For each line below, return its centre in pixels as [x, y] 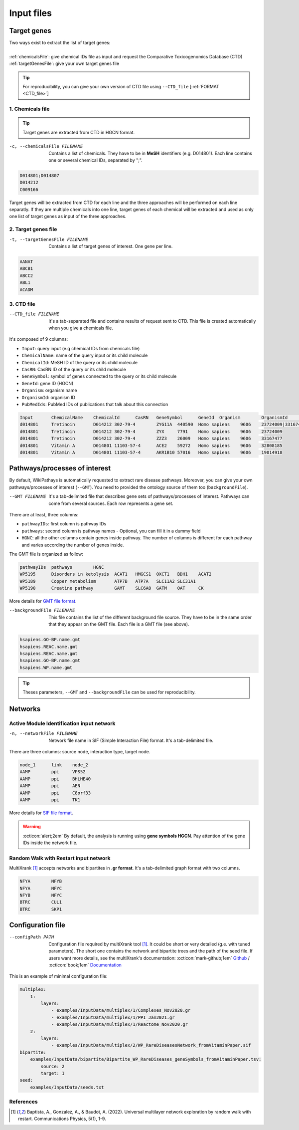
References [23, 1102]
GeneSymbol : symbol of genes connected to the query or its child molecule [99, 376]
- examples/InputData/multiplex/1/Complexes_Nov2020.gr [121, 1011]
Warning [32, 827]
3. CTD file [22, 304]
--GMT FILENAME [28, 497]
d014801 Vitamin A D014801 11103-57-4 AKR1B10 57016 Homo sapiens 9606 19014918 [151, 452]
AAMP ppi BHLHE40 [55, 779]
